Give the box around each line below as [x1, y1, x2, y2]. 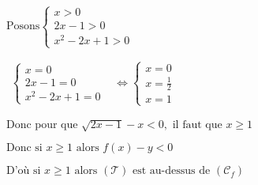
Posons [6, 21, 40, 32]
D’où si [6, 165, 41, 177]
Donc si [6, 142, 43, 154]
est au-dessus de [132, 165, 211, 177]
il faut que [172, 119, 222, 131]
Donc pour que [6, 119, 78, 131]
